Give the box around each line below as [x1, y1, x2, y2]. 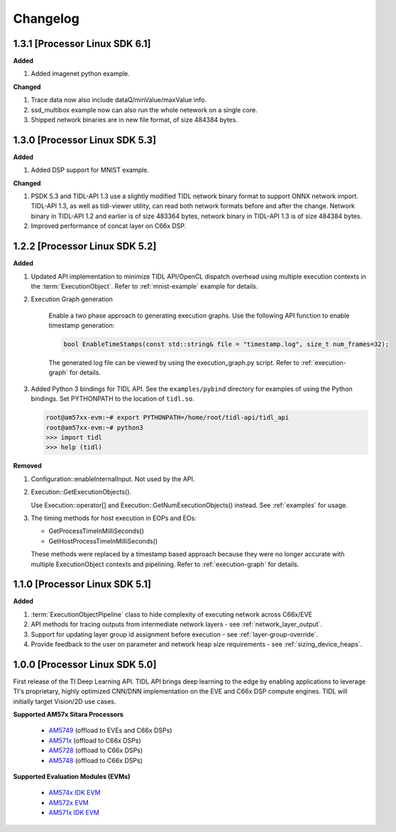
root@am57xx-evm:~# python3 [45, 423, 143, 431]
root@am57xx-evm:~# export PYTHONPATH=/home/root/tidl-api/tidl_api [45, 414, 290, 422]
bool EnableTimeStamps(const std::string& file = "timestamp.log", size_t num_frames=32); [63, 340, 390, 348]
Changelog [13, 11, 79, 26]
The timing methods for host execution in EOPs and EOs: [31, 514, 197, 522]
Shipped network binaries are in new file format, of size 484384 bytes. [31, 116, 238, 124]
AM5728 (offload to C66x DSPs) [48, 746, 143, 755]
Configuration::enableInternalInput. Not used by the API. [31, 475, 195, 483]
